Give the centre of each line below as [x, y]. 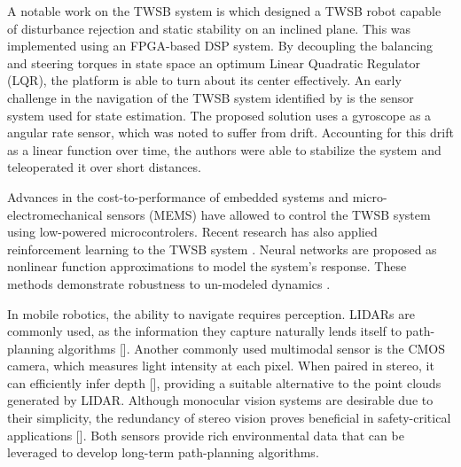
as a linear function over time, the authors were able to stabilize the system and [224, 149]
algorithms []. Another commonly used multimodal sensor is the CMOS [252, 348]
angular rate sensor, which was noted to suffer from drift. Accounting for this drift [230, 132]
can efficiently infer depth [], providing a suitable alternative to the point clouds [224, 382]
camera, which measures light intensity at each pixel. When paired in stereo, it [221, 366]
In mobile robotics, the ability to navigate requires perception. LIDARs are [211, 313]
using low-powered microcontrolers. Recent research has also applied [192, 232]
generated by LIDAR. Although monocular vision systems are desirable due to [220, 400]
